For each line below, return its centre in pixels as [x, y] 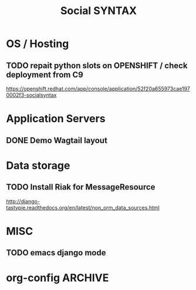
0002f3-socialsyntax [31, 95]
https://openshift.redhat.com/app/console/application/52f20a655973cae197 [98, 89]
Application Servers [56, 119]
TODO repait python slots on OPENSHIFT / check [97, 65]
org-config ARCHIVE [58, 278]
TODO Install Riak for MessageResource [81, 187]
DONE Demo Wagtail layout [57, 140]
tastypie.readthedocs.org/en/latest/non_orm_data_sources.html [83, 207]
